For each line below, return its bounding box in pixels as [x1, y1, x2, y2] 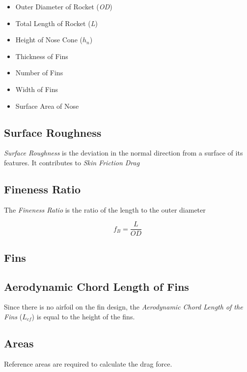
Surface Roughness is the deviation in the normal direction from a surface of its [4, 148, 243, 158]
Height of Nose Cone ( [15, 34, 82, 45]
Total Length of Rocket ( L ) [15, 18, 98, 28]
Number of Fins [15, 67, 63, 78]
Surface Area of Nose [15, 100, 79, 111]
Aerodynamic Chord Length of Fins [4, 279, 189, 294]
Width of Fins [15, 84, 58, 94]
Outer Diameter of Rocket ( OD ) [15, 1, 112, 11]
